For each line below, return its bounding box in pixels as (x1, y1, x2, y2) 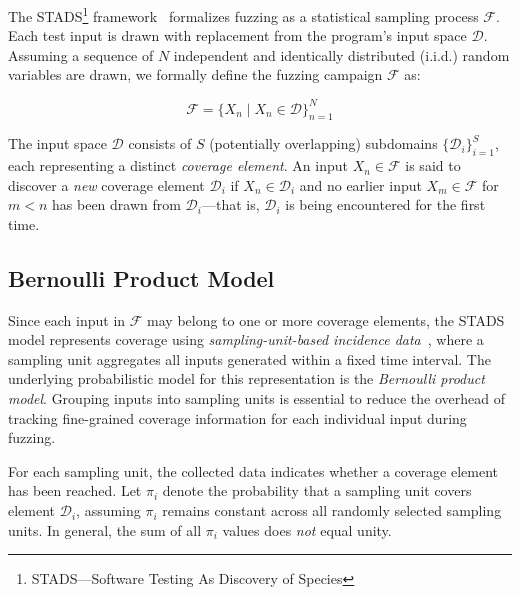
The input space (8, 133, 107, 154)
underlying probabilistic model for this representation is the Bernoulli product (8, 368, 485, 389)
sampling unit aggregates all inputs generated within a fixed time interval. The (8, 348, 491, 369)
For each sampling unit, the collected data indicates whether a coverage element (8, 460, 499, 481)
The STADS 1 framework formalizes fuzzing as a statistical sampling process (8, 3, 479, 26)
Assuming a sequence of (8, 44, 154, 65)
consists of (128, 133, 192, 154)
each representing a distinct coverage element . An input (8, 155, 348, 176)
